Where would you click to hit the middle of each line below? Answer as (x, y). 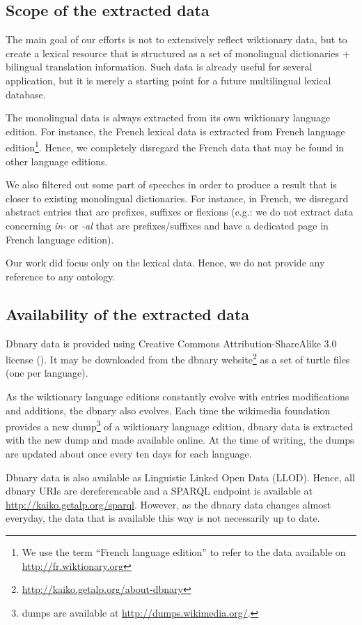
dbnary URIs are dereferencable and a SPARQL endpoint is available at (159, 491)
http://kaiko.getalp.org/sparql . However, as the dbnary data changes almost (168, 504)
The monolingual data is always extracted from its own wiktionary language (168, 118)
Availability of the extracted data (128, 314)
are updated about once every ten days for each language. (129, 454)
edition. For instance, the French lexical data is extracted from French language (175, 131)
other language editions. (57, 161)
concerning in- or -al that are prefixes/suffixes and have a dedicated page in (167, 225)
